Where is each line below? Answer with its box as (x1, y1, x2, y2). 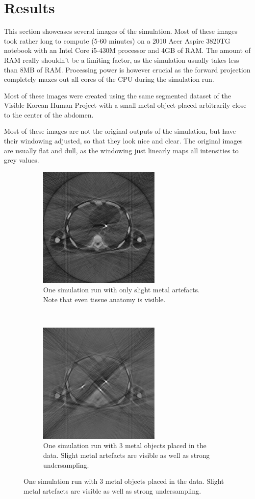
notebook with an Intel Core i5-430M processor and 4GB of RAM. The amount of (4, 45, 251, 55)
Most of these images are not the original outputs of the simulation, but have (4, 126, 236, 136)
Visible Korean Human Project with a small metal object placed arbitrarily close (4, 100, 247, 110)
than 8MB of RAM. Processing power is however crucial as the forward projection (4, 64, 251, 74)
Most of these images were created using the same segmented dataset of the (4, 90, 231, 100)
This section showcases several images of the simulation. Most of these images (4, 26, 237, 36)
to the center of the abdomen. (4, 109, 94, 119)
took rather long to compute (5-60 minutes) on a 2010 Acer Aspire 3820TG (4, 35, 230, 46)
